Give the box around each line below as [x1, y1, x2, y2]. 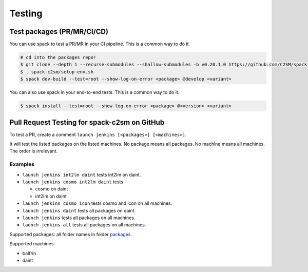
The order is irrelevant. [9, 148, 58, 154]
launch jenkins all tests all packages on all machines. [22, 222, 146, 228]
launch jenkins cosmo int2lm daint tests [22, 179, 123, 185]
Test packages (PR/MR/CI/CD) [9, 27, 109, 36]
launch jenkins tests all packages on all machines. [22, 215, 136, 221]
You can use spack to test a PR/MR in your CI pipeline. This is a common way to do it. [9, 41, 190, 47]
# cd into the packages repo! [20, 54, 97, 61]
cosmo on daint [35, 186, 68, 192]
